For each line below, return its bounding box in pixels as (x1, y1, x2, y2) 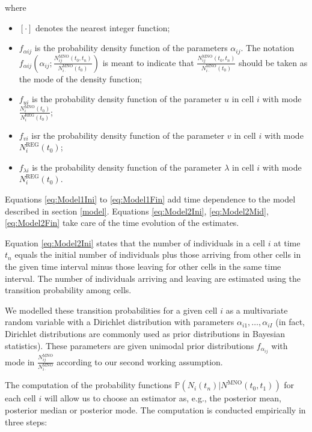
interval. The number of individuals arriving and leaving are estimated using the (5, 272, 301, 284)
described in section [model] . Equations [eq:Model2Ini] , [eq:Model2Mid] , (5, 204, 269, 217)
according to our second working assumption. (57, 355, 223, 368)
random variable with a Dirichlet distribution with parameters (5, 315, 234, 328)
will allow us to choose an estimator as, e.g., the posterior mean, (44, 392, 281, 404)
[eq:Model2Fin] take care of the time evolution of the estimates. (5, 216, 239, 229)
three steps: (5, 415, 47, 428)
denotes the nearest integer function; (35, 21, 170, 34)
